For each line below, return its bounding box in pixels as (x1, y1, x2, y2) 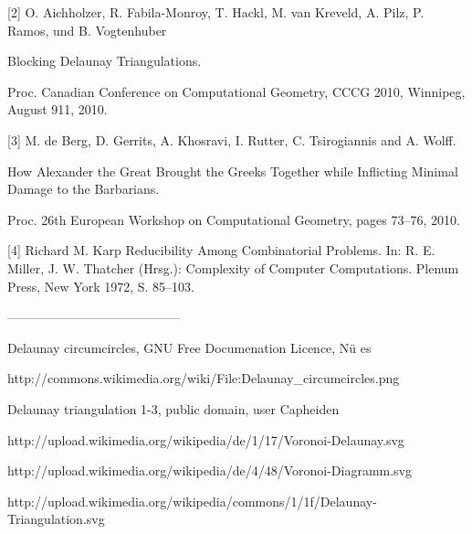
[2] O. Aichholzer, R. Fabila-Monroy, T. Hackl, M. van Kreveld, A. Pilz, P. (7, 3, 425, 21)
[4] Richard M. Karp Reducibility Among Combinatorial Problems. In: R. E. (7, 240, 435, 260)
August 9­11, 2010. (7, 100, 108, 119)
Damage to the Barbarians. (7, 179, 160, 198)
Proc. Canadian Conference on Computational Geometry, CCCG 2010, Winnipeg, (7, 81, 466, 101)
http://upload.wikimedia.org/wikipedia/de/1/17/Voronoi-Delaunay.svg (7, 430, 404, 449)
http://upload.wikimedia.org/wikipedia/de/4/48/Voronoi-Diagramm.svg (7, 461, 413, 480)
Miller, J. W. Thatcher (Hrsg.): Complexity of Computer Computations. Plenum (7, 258, 459, 277)
